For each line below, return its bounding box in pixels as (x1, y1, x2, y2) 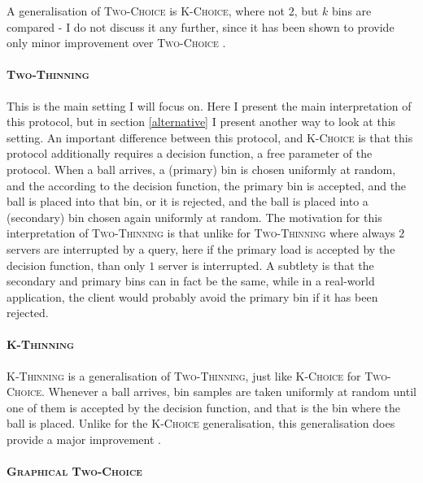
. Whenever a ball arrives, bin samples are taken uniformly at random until (41, 383, 416, 400)
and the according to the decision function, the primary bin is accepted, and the (7, 176, 407, 194)
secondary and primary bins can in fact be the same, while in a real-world (7, 272, 375, 289)
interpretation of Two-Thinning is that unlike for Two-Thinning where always (7, 224, 395, 241)
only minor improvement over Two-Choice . (7, 34, 226, 51)
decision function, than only (7, 256, 146, 273)
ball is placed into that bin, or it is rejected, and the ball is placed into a (7, 193, 368, 210)
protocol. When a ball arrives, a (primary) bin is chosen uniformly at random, (7, 160, 396, 177)
